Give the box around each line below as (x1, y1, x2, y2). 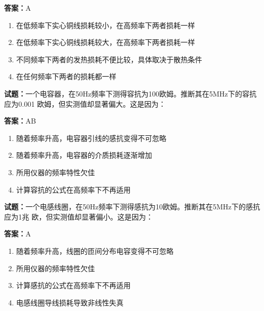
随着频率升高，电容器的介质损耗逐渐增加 (16, 150, 152, 160)
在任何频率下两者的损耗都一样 (16, 71, 116, 82)
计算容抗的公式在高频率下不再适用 (16, 184, 131, 195)
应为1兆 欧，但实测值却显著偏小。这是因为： (4, 211, 153, 222)
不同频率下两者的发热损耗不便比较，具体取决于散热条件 (16, 54, 202, 64)
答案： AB (4, 115, 36, 126)
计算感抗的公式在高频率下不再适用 (16, 280, 131, 291)
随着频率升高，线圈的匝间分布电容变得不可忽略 (16, 245, 174, 256)
